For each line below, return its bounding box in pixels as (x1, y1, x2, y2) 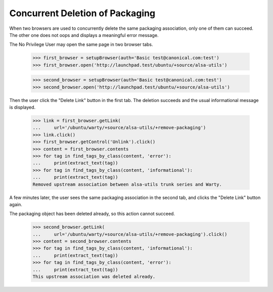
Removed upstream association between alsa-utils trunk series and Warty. (32, 181, 222, 187)
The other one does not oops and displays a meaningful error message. (9, 32, 159, 38)
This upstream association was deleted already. (32, 274, 156, 280)
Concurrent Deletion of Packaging (9, 8, 156, 19)
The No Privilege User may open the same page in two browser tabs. (9, 41, 153, 47)
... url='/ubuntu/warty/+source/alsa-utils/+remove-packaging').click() (32, 231, 227, 237)
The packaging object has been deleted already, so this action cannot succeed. (9, 211, 175, 217)
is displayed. (9, 104, 36, 111)
